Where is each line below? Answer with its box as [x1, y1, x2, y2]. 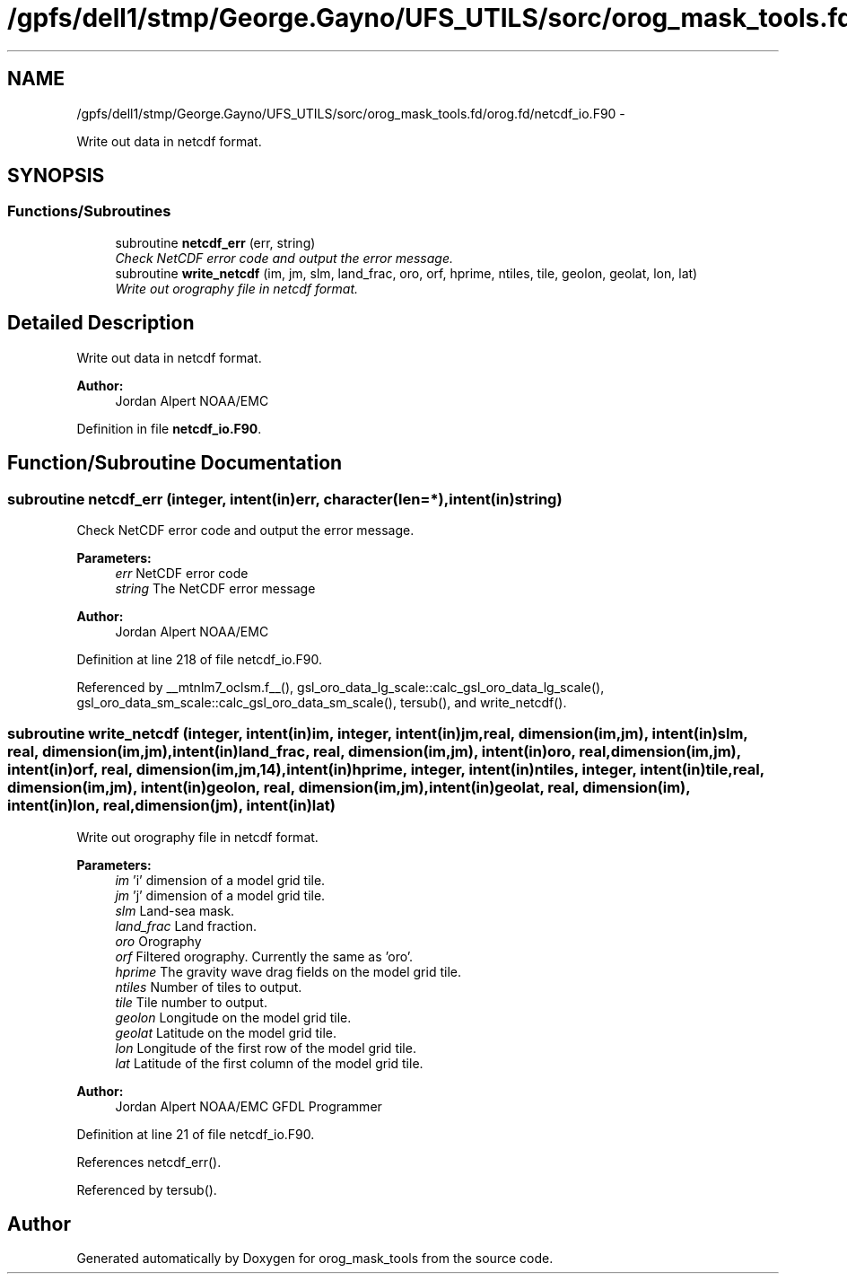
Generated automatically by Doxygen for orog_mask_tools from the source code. [76, 1250, 554, 1267]
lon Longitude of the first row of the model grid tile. [115, 1040, 416, 1056]
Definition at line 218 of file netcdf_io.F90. [76, 651, 322, 667]
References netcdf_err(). [76, 1154, 222, 1170]
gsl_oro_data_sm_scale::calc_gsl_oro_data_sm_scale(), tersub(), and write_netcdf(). [76, 694, 567, 710]
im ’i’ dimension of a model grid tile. [115, 872, 326, 888]
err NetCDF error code [115, 565, 249, 581]
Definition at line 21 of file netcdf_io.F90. [76, 1126, 315, 1142]
